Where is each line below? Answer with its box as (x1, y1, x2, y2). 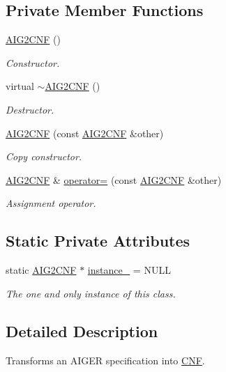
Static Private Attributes (6, 230, 190, 251)
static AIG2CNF (6, 263, 77, 277)
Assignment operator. (6, 196, 96, 210)
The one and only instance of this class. (6, 286, 176, 300)
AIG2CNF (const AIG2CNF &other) (6, 125, 164, 140)
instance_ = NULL (87, 263, 171, 277)
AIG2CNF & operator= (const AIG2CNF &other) (6, 172, 222, 187)
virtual (6, 79, 34, 93)
